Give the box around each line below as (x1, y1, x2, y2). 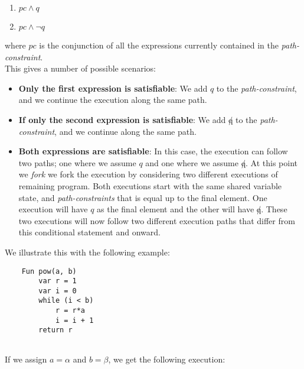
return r (38, 326, 73, 335)
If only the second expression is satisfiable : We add (18, 113, 226, 125)
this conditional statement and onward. (18, 226, 161, 238)
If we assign (5, 352, 47, 365)
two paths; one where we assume (18, 156, 136, 169)
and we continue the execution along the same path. (18, 93, 207, 106)
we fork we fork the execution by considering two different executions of (18, 168, 278, 180)
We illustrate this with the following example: (5, 245, 170, 258)
